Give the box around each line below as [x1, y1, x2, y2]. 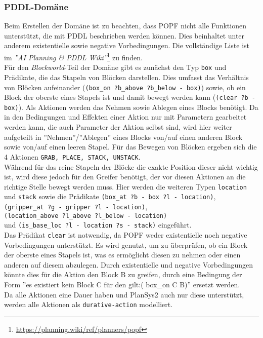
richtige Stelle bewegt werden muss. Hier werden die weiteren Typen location [4, 181, 247, 192]
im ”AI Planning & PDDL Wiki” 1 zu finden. [4, 51, 143, 62]
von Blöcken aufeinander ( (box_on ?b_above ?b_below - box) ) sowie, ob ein [4, 82, 246, 92]
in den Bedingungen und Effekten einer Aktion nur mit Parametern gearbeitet [4, 111, 247, 122]
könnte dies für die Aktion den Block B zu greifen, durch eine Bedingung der [4, 269, 242, 280]
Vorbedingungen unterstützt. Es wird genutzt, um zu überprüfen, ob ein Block [4, 239, 248, 250]
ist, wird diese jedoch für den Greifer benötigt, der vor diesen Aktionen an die [4, 171, 246, 182]
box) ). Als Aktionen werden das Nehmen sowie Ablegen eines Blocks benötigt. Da [4, 101, 258, 112]
